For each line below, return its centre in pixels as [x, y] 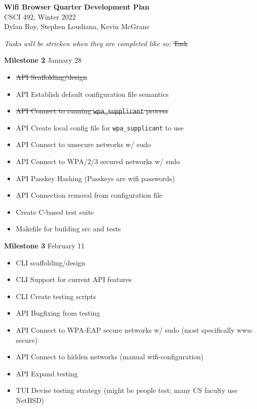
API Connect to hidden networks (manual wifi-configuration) [110, 357]
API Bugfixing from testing [58, 313]
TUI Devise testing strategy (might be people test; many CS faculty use [126, 390]
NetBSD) [30, 400]
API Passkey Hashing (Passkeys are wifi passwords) [95, 178]
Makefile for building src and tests [68, 229]
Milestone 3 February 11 [44, 246]
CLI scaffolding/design [50, 262]
